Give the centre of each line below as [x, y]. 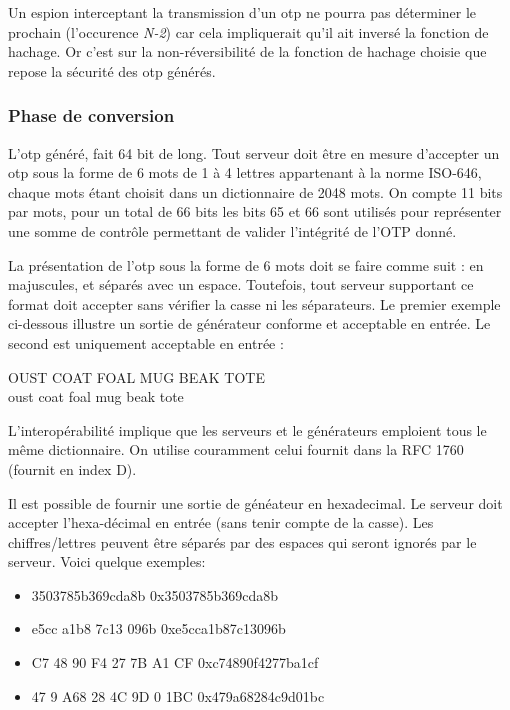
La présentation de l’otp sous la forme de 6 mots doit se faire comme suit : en [246, 264]
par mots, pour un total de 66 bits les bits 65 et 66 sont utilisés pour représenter [255, 211]
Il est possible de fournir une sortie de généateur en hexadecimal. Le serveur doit [255, 502]
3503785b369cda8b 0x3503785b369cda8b [154, 594]
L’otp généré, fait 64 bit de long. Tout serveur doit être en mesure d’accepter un [254, 152]
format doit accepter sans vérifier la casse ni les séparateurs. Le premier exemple [254, 303]
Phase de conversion [91, 115]
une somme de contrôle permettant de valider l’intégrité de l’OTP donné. [232, 230]
